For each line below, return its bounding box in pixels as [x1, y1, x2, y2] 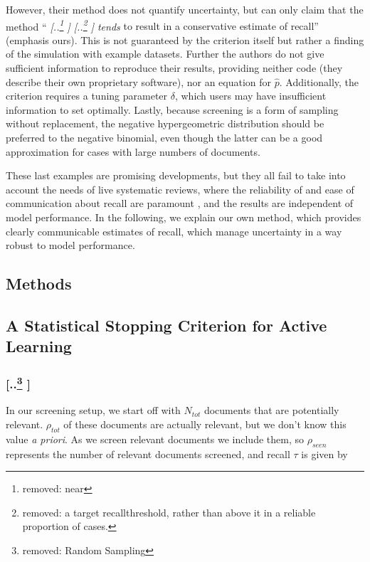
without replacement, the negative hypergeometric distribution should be [6, 116, 324, 131]
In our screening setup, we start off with [6, 403, 181, 418]
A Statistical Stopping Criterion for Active [6, 314, 327, 336]
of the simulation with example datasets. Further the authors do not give [6, 46, 324, 61]
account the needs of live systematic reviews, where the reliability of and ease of [6, 181, 354, 196]
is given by [301, 446, 348, 461]
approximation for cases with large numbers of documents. [6, 144, 260, 159]
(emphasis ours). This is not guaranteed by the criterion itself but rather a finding [6, 32, 364, 47]
